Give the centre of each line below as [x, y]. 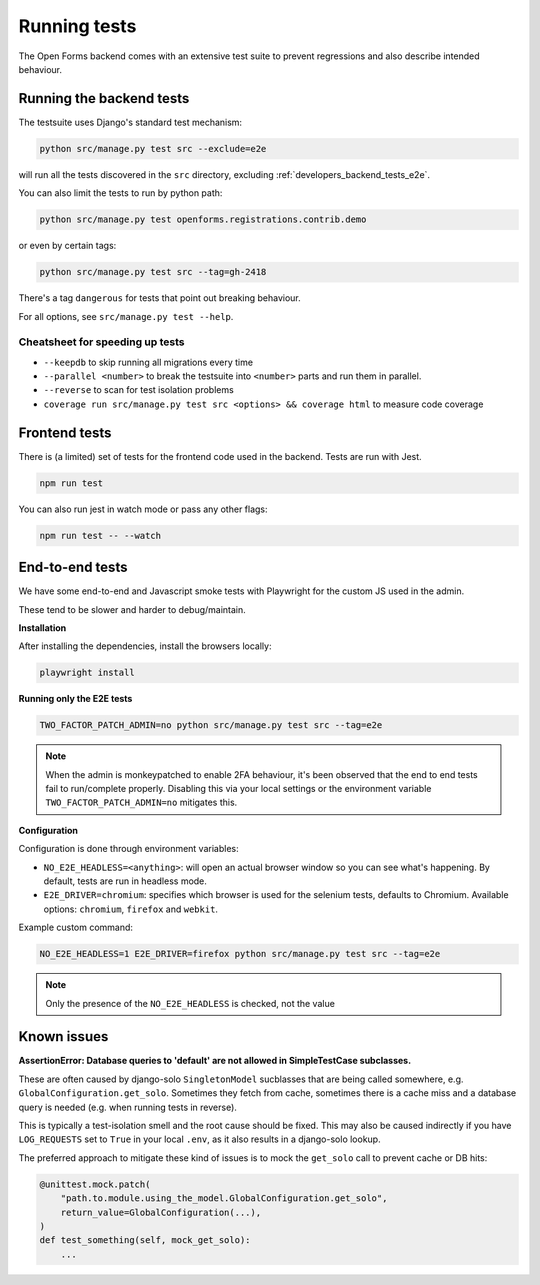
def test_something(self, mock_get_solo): [145, 1240]
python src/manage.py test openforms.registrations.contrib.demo [203, 219]
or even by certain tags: [67, 246]
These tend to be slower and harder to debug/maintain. [132, 609]
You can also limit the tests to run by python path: [120, 193]
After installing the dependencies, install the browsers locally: [145, 646]
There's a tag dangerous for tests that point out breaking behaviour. [160, 298]
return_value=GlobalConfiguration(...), [161, 1212]
